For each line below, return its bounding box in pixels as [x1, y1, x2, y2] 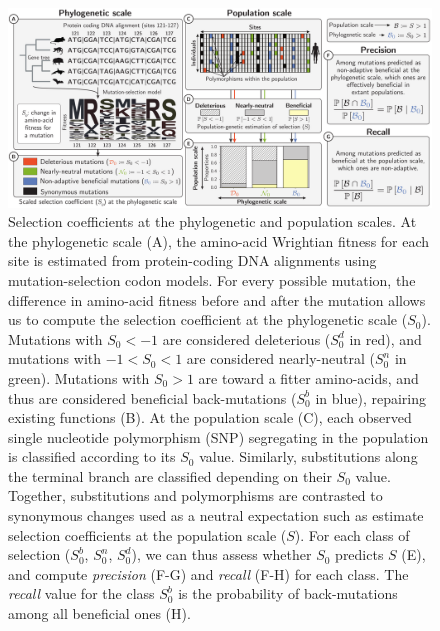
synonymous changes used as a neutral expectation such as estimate [8, 505, 424, 526]
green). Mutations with [8, 367, 150, 388]
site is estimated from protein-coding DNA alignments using [8, 250, 377, 271]
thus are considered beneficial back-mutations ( [8, 387, 297, 408]
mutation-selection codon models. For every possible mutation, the [8, 269, 416, 290]
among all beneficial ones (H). [8, 603, 191, 624]
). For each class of [294, 524, 410, 545]
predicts [335, 544, 384, 565]
